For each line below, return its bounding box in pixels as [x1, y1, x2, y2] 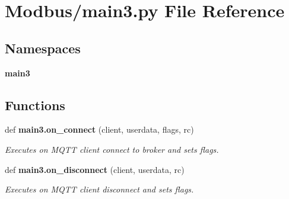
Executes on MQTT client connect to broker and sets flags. [5, 143, 219, 155]
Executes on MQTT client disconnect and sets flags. [5, 183, 194, 195]
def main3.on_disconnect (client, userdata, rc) [5, 163, 185, 175]
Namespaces [5, 38, 81, 57]
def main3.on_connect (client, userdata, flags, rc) [5, 123, 194, 136]
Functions [5, 95, 65, 114]
